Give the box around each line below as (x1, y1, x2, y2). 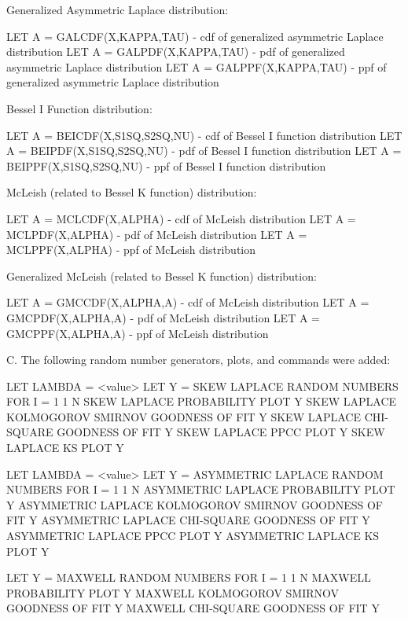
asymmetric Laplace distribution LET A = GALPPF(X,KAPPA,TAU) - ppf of (6, 58, 387, 75)
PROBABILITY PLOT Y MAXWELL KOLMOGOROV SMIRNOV (6, 584, 340, 601)
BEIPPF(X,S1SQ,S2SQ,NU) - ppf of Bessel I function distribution (6, 157, 326, 174)
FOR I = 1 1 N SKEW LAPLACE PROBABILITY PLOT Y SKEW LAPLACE (6, 393, 397, 410)
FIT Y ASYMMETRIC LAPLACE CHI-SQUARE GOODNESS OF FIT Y (6, 512, 370, 528)
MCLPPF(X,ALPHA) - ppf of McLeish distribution (6, 241, 256, 258)
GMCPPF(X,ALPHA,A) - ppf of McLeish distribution (6, 325, 269, 341)
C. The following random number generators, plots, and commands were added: (6, 351, 391, 368)
